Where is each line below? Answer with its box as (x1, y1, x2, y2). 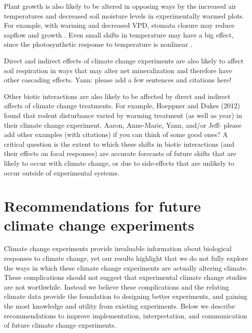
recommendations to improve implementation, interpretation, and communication (4, 310, 247, 320)
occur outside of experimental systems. (4, 167, 119, 177)
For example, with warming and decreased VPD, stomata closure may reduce (4, 20, 235, 30)
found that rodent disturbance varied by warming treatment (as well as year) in (4, 110, 242, 120)
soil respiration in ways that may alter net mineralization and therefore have (4, 65, 233, 75)
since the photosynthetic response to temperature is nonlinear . (4, 39, 193, 49)
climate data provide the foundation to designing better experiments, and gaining (4, 291, 248, 301)
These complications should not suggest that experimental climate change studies (4, 272, 247, 282)
